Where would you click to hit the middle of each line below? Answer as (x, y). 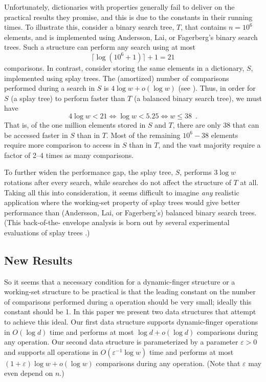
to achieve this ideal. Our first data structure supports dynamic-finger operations (131, 322)
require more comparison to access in (62, 145)
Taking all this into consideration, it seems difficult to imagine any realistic (122, 192)
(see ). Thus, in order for (217, 88)
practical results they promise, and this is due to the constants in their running (128, 17)
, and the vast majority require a (209, 145)
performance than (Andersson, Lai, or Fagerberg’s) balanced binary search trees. (130, 212)
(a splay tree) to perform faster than (68, 98)
